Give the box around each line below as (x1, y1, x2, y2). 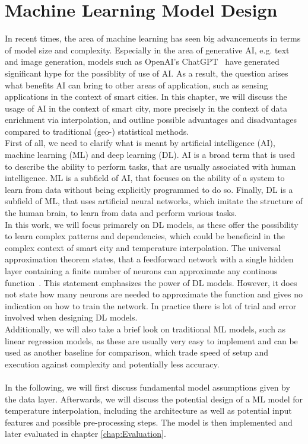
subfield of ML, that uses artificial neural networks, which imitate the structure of (5, 195, 303, 207)
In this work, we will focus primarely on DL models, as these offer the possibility (5, 218, 299, 230)
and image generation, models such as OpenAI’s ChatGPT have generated (5, 55, 280, 68)
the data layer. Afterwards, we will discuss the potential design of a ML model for (5, 392, 303, 405)
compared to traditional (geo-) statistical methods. (5, 125, 189, 137)
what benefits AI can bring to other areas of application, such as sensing (5, 78, 268, 91)
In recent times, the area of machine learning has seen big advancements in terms (5, 32, 301, 45)
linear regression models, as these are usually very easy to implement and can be (5, 334, 298, 347)
